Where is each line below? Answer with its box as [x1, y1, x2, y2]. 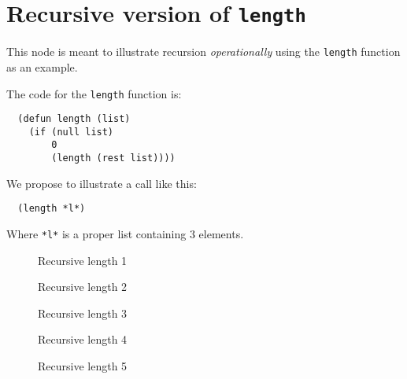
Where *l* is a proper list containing [6, 226, 187, 242]
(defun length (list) [17, 113, 131, 125]
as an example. [6, 58, 78, 75]
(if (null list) [28, 126, 114, 138]
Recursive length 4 [38, 331, 128, 348]
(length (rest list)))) [51, 153, 176, 164]
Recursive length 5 [38, 358, 128, 374]
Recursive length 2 [38, 278, 128, 295]
